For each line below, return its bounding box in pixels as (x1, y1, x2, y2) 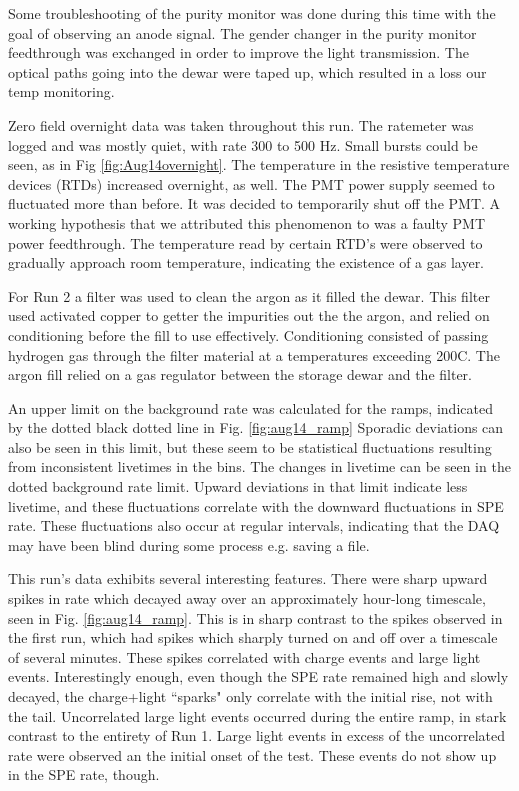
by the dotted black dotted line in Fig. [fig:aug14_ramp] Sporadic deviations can (8, 417, 504, 438)
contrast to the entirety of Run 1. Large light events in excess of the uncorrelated (8, 725, 506, 746)
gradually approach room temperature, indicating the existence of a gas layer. (8, 252, 485, 273)
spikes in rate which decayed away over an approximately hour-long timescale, (8, 588, 486, 609)
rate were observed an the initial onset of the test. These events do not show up (8, 744, 497, 765)
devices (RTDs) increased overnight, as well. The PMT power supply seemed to (8, 173, 495, 194)
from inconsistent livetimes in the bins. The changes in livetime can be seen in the (8, 456, 511, 477)
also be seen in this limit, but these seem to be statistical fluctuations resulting (8, 436, 492, 457)
